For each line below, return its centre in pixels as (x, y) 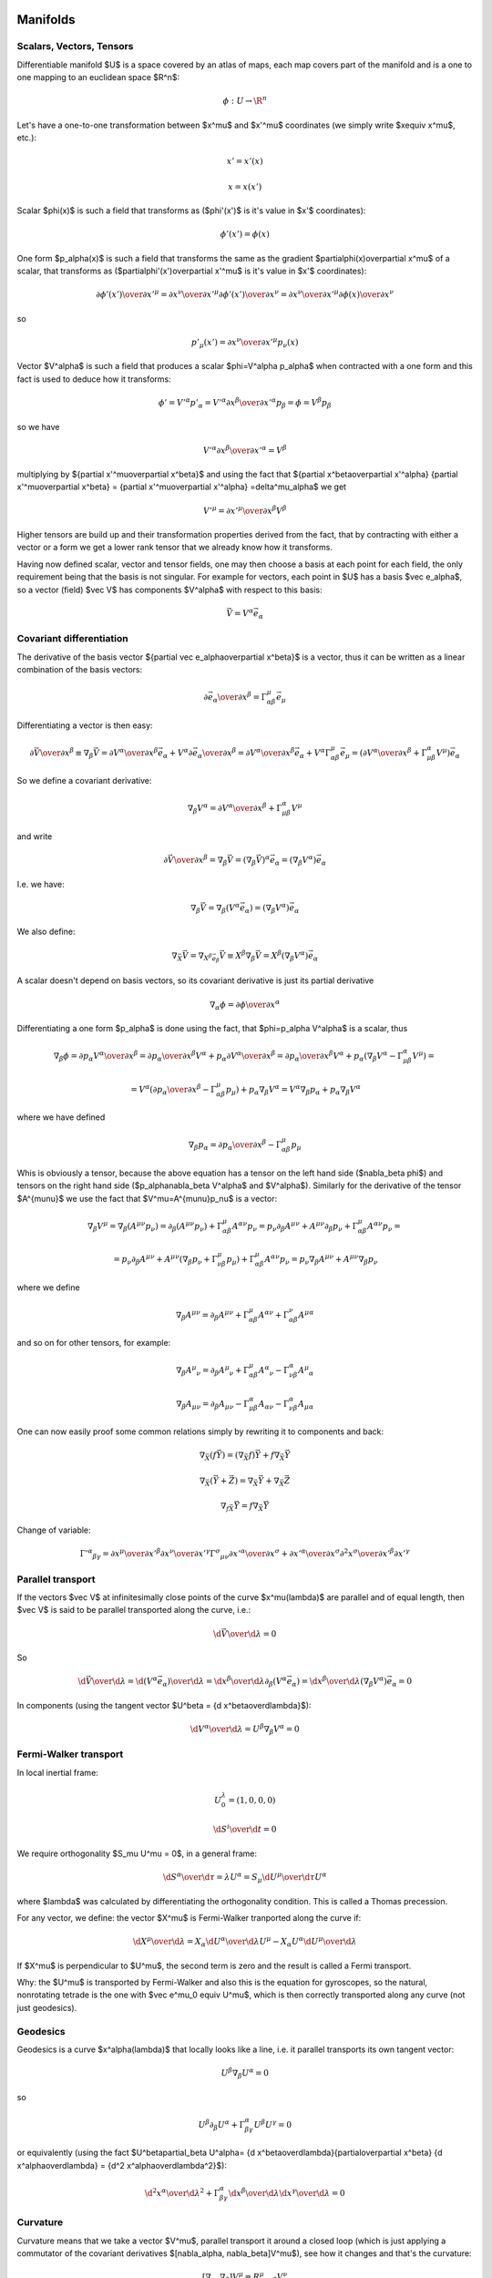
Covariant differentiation (72, 639)
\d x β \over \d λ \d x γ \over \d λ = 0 (287, 2192)
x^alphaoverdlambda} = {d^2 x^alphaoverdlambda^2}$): (122, 2165)
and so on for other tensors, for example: (94, 1343)
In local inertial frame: (58, 1772)
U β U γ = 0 (272, 2124)
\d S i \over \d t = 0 (245, 1829)
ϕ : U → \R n (245, 100)
